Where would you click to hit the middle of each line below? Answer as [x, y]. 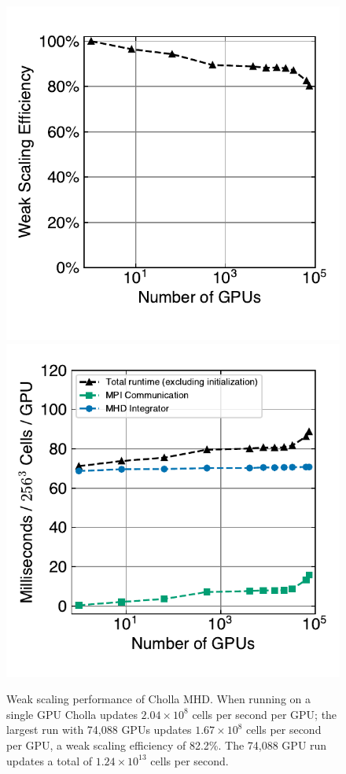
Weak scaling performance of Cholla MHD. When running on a [158, 699]
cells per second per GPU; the [265, 714]
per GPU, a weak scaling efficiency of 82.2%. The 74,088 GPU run [167, 745]
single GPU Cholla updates [72, 714]
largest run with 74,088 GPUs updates [99, 730]
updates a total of [49, 760]
